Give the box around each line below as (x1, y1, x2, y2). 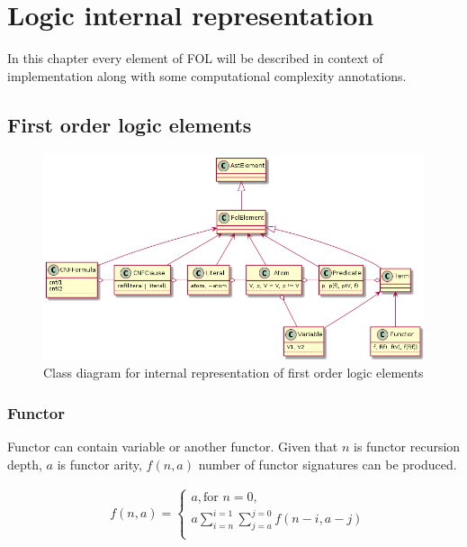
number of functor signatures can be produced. (198, 454, 457, 473)
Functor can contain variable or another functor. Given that (7, 437, 338, 456)
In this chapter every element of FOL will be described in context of (7, 49, 383, 68)
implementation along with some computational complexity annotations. (7, 66, 407, 85)
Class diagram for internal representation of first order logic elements (43, 363, 424, 382)
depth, (7, 454, 42, 473)
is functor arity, (57, 454, 142, 473)
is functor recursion (354, 437, 461, 456)
